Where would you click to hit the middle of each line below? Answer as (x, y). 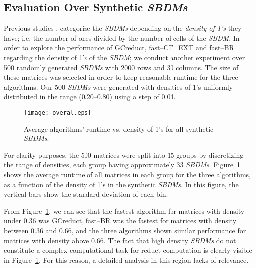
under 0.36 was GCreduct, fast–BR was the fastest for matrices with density (120, 220)
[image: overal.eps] (58, 112)
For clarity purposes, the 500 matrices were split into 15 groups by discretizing (124, 155)
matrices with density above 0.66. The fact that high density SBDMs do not (120, 240)
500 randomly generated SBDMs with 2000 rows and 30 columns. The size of (121, 67)
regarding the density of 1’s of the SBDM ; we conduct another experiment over (125, 57)
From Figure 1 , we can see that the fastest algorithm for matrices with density (124, 210)
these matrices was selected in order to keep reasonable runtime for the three (121, 77)
